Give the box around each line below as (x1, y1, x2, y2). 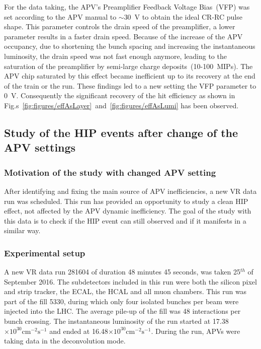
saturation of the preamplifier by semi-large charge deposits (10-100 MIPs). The (4, 60, 253, 71)
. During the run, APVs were (151, 325, 240, 336)
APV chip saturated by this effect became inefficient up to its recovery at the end (4, 71, 255, 81)
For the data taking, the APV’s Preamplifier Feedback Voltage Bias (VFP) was (4, 2, 250, 12)
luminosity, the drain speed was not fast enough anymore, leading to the (4, 50, 227, 61)
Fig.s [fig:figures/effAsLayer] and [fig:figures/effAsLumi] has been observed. (4, 100, 239, 110)
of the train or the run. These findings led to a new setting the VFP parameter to (4, 80, 256, 91)
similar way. (4, 225, 41, 236)
